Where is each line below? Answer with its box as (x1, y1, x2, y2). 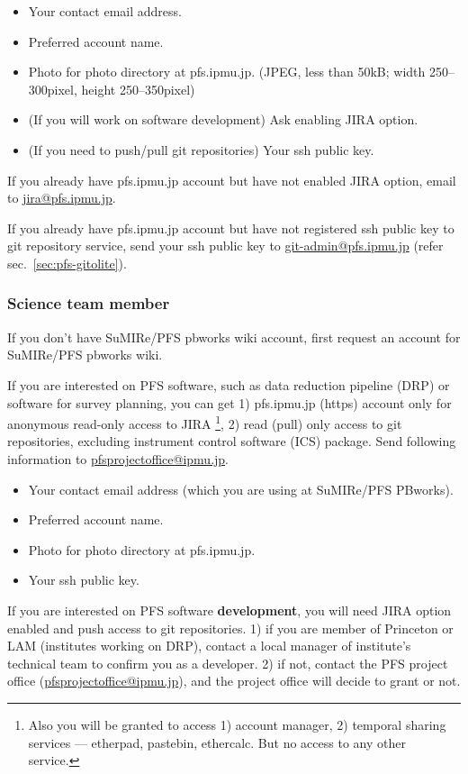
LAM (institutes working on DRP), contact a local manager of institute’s (7, 636, 411, 655)
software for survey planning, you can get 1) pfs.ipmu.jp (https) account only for (7, 393, 452, 412)
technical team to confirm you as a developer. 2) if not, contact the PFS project (7, 653, 448, 672)
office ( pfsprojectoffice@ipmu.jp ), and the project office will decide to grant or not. (7, 671, 461, 690)
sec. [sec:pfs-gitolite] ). (7, 253, 127, 272)
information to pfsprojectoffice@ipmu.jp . (7, 449, 229, 468)
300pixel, (28, 79, 77, 98)
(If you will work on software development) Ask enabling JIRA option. (28, 110, 418, 129)
